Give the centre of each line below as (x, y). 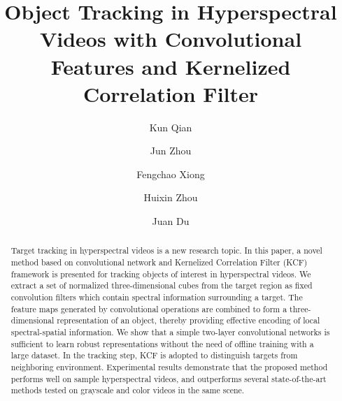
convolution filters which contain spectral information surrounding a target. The (157, 297)
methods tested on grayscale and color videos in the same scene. (128, 390)
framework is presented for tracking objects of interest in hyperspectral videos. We (161, 274)
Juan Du (171, 221)
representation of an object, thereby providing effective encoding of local (188, 320)
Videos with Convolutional (171, 39)
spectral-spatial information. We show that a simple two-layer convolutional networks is (170, 332)
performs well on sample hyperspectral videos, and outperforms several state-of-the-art (169, 378)
